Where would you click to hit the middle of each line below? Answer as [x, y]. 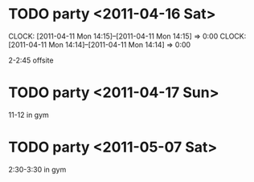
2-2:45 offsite [31, 60]
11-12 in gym [29, 115]
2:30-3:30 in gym [37, 169]
